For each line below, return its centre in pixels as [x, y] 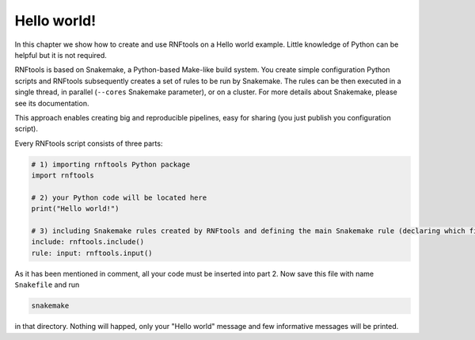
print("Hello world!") [75, 209]
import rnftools [63, 176]
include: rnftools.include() [88, 242]
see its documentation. [52, 103]
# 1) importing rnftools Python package [110, 164]
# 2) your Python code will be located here [119, 197]
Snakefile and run [47, 285]
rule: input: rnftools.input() [92, 253]
